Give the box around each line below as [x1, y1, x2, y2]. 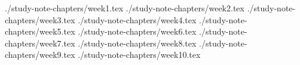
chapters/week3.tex [5, 13, 75, 26]
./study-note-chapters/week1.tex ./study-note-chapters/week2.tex [5, 2, 244, 14]
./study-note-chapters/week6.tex [78, 25, 197, 38]
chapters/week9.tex [5, 48, 75, 61]
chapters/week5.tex [5, 25, 75, 38]
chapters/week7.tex [5, 36, 75, 49]
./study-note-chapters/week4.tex [78, 13, 197, 26]
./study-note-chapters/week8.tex [78, 36, 197, 49]
